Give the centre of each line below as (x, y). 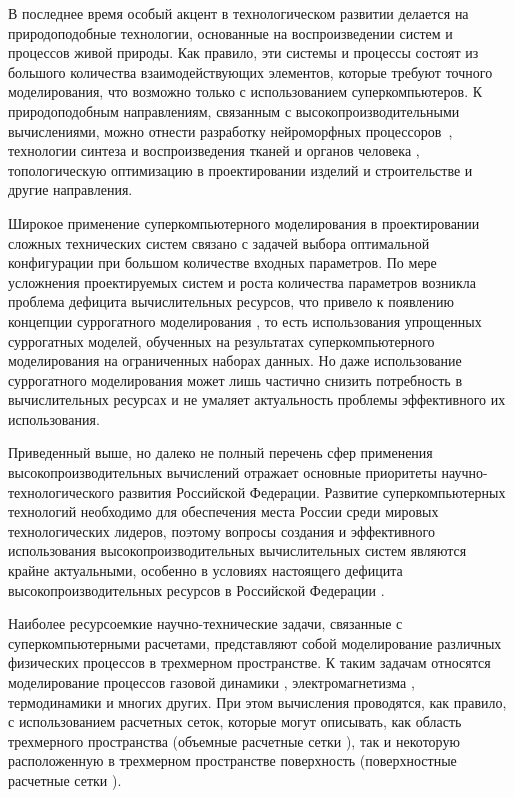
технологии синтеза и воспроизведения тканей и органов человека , (214, 150)
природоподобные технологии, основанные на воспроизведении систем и (230, 32)
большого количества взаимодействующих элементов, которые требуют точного (250, 71)
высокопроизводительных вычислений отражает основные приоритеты (222, 472)
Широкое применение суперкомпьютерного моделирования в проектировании (244, 222)
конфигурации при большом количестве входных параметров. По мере (222, 262)
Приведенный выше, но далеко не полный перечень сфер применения (220, 452)
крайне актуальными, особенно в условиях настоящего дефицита (205, 570)
